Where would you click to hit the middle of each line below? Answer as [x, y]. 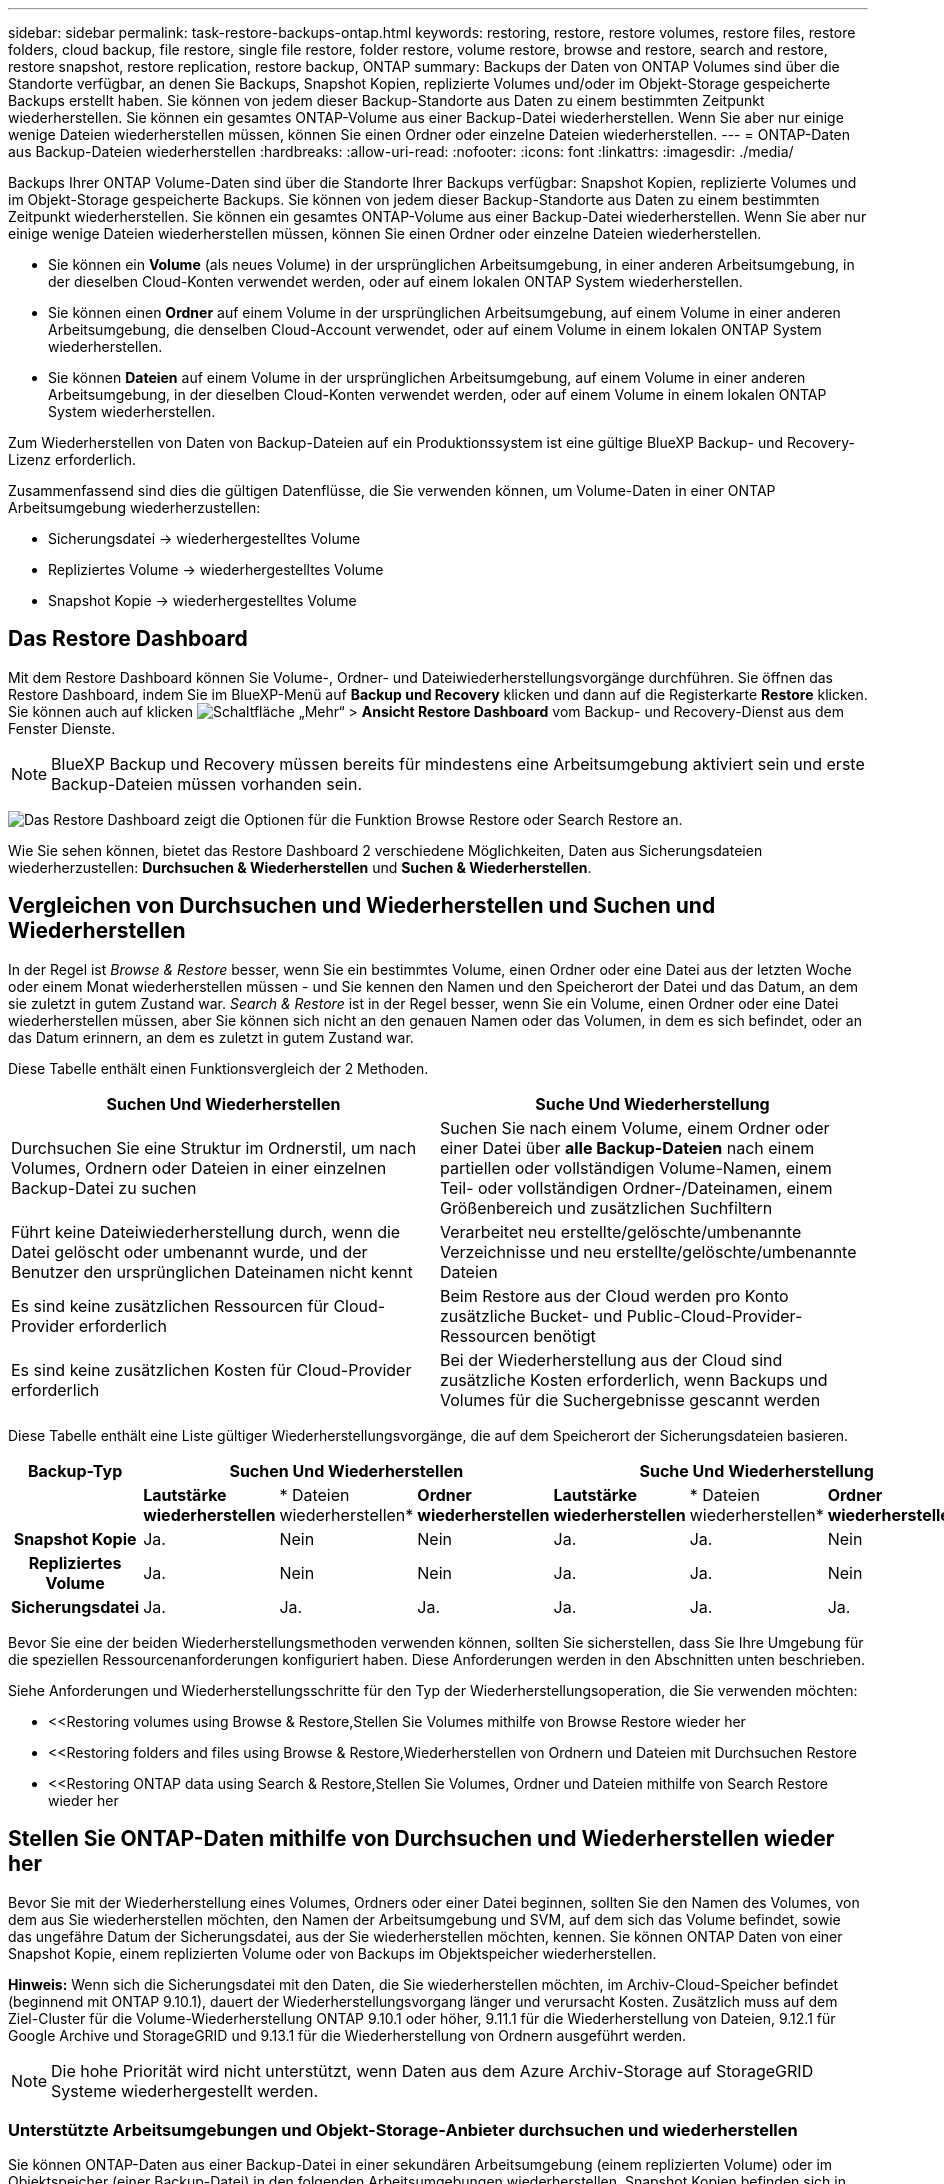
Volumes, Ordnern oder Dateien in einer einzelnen [199, 1167]
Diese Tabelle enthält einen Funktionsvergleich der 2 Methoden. [218, 1068]
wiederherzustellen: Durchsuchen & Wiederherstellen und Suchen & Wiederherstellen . [300, 867]
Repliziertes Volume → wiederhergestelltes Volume [216, 569]
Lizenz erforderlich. [72, 459]
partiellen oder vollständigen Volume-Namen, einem [636, 1167]
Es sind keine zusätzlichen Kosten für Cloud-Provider [211, 1369]
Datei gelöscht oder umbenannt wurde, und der [189, 1251]
